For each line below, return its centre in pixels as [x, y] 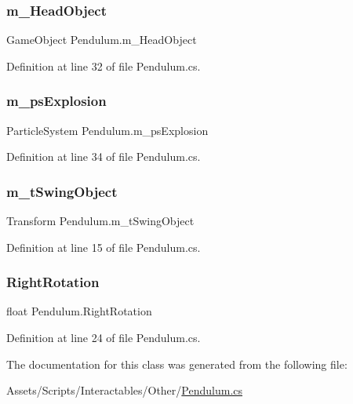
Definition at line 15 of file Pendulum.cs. [104, 247]
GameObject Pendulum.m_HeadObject [102, 40]
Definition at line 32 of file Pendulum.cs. [104, 66]
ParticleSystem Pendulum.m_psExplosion [107, 130]
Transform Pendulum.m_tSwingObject [100, 221]
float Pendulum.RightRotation [79, 311]
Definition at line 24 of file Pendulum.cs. [104, 338]
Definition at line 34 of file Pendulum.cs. [104, 157]
